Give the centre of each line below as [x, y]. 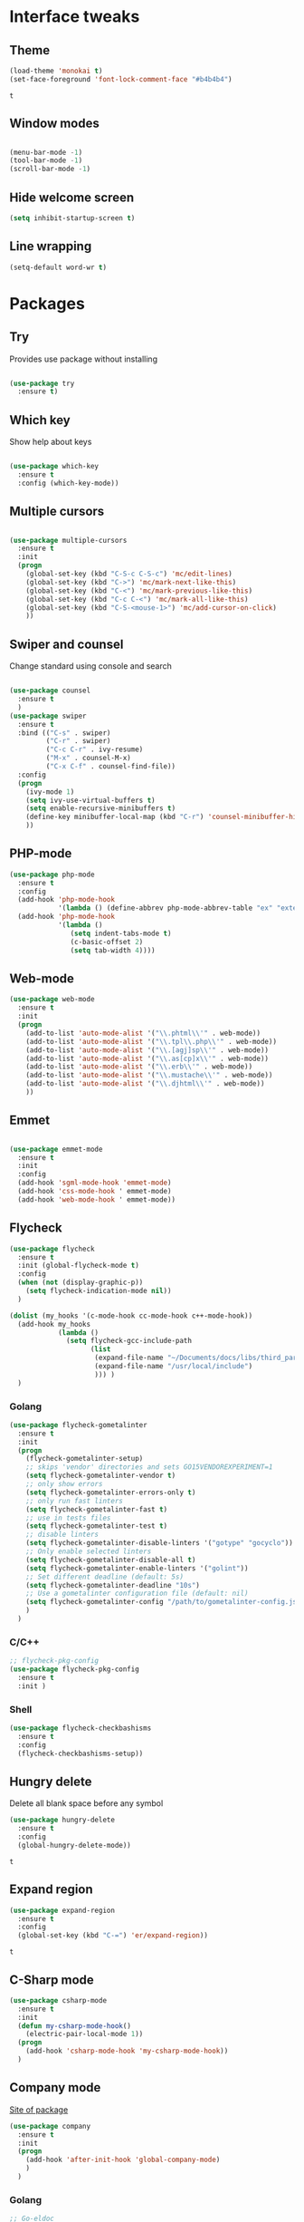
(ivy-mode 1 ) [50, 792]
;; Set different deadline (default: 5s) [104, 1577]
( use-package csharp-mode [58, 2000]
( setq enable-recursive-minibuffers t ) [101, 808]
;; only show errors [64, 1484]
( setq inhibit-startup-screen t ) [72, 218]
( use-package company [50, 2126]
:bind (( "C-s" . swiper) [64, 733]
